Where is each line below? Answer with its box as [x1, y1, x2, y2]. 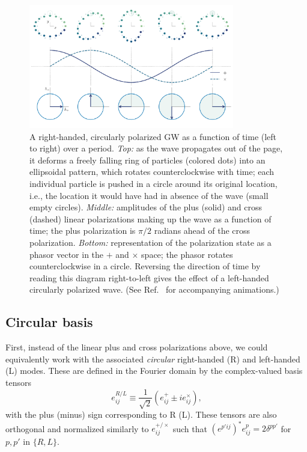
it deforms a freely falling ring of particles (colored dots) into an [29, 153, 266, 166]
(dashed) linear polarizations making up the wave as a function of [29, 212, 272, 225]
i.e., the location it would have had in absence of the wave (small [29, 189, 269, 201]
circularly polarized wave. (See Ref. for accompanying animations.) [29, 283, 279, 296]
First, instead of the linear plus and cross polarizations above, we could [5, 341, 268, 353]
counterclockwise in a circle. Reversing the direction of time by [29, 260, 261, 272]
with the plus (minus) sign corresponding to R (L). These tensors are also [5, 408, 277, 420]
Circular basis [5, 313, 93, 331]
